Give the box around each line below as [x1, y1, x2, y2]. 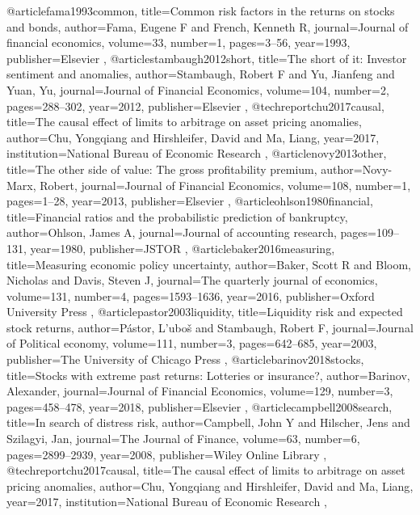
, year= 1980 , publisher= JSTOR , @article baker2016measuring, [23, 239, 335, 256]
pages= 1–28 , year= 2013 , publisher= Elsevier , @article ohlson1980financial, [6, 192, 373, 209]
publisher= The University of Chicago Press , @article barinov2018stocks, [6, 351, 364, 368]
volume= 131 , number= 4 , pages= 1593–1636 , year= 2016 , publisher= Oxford [6, 287, 375, 304]
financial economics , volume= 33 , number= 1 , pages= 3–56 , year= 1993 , [6, 34, 351, 51]
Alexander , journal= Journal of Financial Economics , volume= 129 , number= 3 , [6, 382, 393, 399]
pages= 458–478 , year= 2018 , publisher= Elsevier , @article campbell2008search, [6, 398, 393, 415]
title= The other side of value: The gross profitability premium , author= [6, 160, 363, 177]
